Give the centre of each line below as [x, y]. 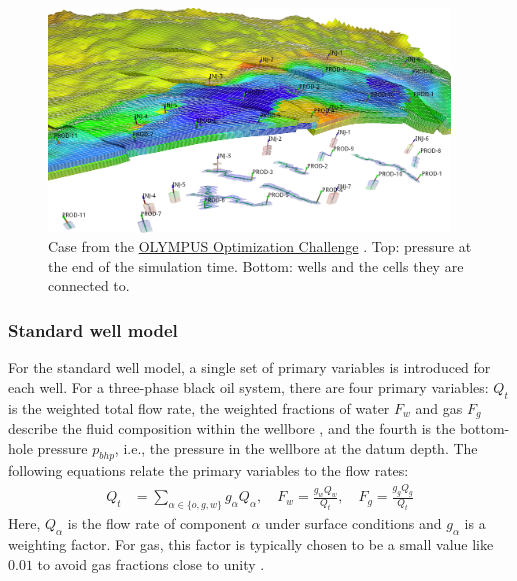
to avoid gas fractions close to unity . [151, 563]
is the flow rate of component [157, 523]
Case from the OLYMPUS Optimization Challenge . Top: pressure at [260, 246]
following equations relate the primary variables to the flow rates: [208, 470]
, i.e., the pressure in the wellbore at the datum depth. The [296, 447]
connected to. [89, 285]
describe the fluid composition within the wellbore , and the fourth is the [232, 428]
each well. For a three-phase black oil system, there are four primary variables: [248, 386]
